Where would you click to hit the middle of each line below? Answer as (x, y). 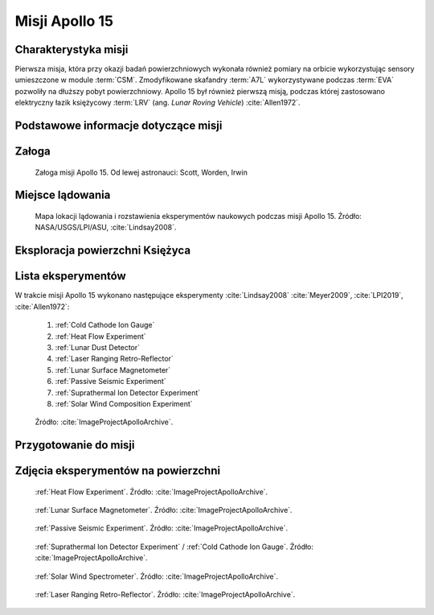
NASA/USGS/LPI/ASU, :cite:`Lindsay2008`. (106, 227)
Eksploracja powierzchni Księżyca (103, 251)
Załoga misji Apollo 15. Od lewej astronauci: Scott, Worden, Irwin (141, 172)
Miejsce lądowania (63, 195)
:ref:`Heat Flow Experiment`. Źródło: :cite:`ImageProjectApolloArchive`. (151, 492)
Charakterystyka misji (72, 50)
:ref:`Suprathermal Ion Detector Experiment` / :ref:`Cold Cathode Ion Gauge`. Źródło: (174, 547)
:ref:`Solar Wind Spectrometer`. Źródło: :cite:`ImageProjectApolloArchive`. (157, 576)
